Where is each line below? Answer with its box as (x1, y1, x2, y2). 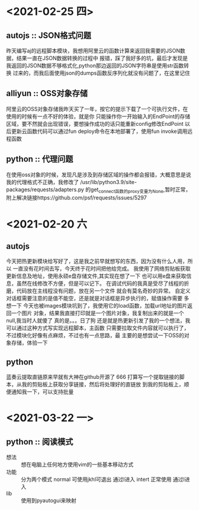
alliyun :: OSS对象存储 (6, 88, 88, 99)
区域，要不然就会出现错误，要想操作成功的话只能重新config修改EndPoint (6, 120, 184, 127)
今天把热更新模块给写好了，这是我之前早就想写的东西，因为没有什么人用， (6, 258, 188, 265)
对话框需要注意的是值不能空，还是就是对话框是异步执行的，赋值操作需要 (6, 294, 182, 302)
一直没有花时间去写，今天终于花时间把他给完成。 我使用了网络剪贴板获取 (12, 265, 191, 273)
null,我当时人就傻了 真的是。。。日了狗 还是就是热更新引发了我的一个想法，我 (6, 317, 191, 324)
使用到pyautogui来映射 (21, 497, 77, 504)
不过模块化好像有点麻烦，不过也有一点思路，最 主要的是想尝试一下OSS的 (6, 332, 185, 339)
